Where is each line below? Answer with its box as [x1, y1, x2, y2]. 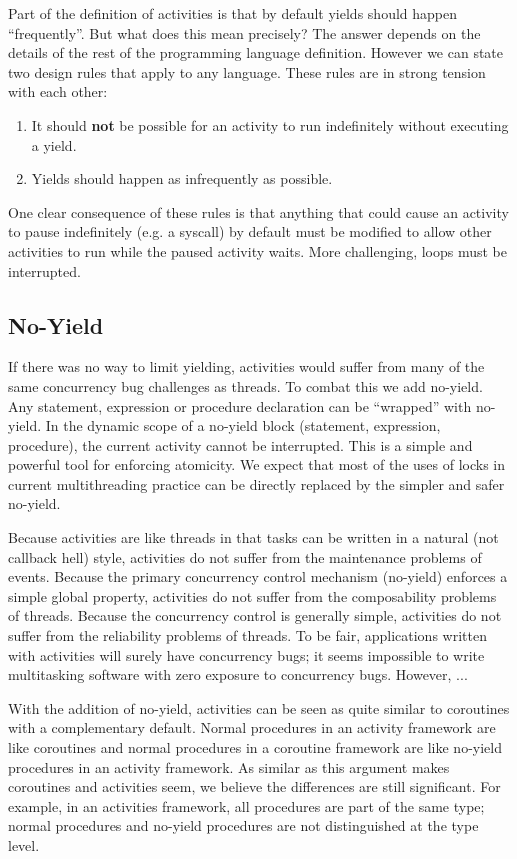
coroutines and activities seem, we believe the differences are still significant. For [8, 776, 501, 797]
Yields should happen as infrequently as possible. [31, 168, 333, 189]
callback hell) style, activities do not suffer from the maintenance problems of [8, 546, 482, 567]
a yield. [31, 134, 77, 155]
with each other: [8, 81, 108, 102]
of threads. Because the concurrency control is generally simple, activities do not [8, 605, 502, 626]
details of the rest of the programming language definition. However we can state [8, 42, 504, 63]
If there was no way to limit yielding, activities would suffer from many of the [8, 356, 485, 377]
